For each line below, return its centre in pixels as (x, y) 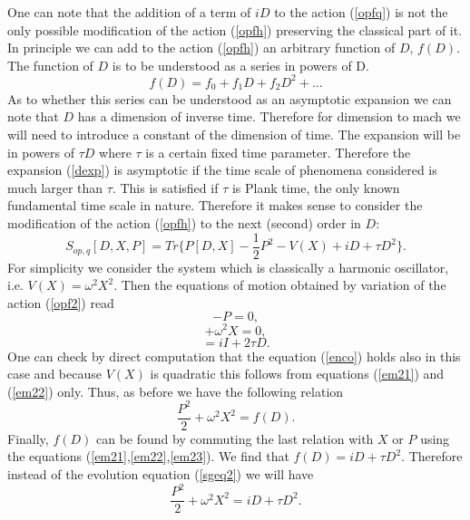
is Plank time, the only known (316, 187)
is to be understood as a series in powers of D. (240, 65)
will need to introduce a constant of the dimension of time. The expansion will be (234, 135)
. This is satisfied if (165, 187)
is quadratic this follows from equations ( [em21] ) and (297, 374)
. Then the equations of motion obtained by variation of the (280, 285)
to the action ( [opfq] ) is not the (361, 12)
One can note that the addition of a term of (129, 12)
